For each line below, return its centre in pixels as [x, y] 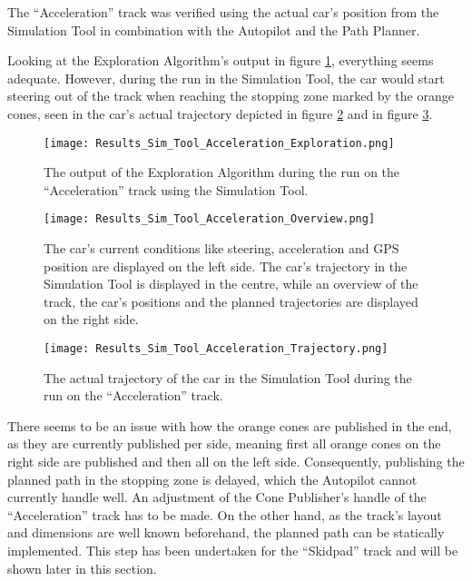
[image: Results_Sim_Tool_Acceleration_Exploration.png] [219, 143]
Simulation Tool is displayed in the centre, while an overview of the [231, 284]
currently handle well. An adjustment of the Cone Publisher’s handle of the [217, 497]
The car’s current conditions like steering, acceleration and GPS [221, 248]
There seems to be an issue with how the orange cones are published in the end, [230, 425]
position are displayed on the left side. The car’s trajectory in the [226, 266]
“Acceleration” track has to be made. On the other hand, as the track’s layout [225, 514]
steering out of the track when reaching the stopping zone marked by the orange [231, 96]
